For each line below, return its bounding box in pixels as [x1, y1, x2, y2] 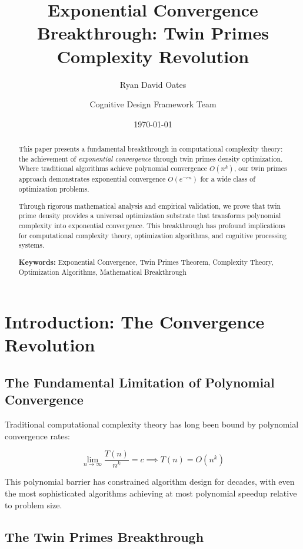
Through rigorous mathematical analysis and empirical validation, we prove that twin [18, 200, 281, 211]
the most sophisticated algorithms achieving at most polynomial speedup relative [5, 486, 297, 499]
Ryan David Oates [119, 78, 187, 90]
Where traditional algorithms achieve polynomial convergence [18, 163, 208, 173]
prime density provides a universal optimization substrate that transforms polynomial [18, 211, 281, 221]
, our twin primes [234, 163, 287, 173]
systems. [18, 240, 45, 250]
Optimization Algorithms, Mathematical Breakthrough [18, 267, 187, 277]
